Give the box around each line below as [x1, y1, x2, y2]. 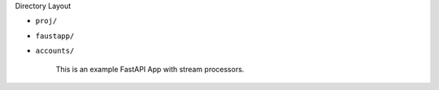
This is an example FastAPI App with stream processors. [55, 64, 245, 74]
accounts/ [35, 46, 75, 56]
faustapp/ [35, 31, 75, 41]
